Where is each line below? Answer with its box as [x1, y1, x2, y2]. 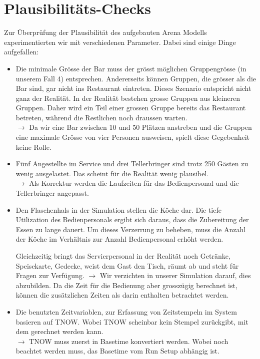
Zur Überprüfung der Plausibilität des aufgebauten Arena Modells [4, 27, 207, 37]
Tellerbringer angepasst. [15, 188, 89, 198]
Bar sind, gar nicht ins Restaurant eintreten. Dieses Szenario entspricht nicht [15, 83, 251, 93]
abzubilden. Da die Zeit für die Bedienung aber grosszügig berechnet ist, [15, 280, 237, 290]
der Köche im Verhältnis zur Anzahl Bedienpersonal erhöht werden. [15, 234, 223, 244]
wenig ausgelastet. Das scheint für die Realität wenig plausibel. [15, 168, 209, 178]
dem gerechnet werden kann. [15, 326, 103, 337]
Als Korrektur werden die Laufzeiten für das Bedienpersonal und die [29, 178, 239, 188]
